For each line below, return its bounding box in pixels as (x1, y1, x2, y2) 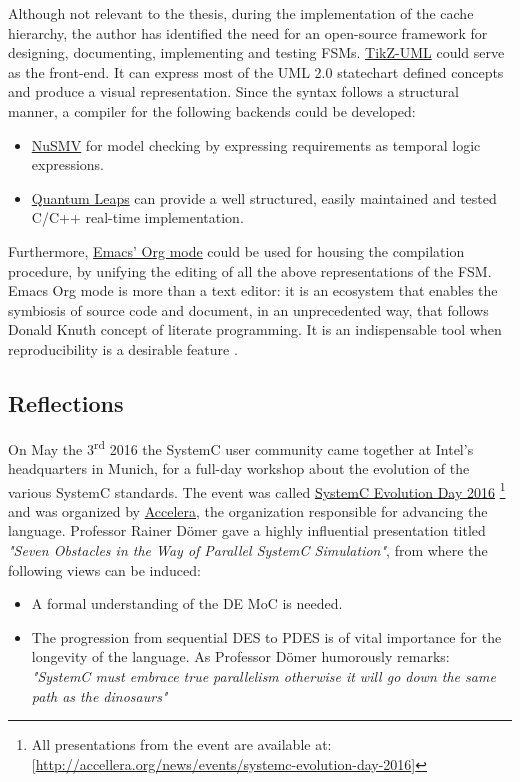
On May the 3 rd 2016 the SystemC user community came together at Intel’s (8, 435, 474, 459)
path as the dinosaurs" (31, 685, 168, 706)
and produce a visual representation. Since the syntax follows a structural (8, 81, 459, 102)
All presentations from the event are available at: (31, 734, 332, 755)
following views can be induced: (8, 559, 201, 580)
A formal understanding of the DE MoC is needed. (31, 593, 343, 614)
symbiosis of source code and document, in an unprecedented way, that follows (8, 299, 489, 320)
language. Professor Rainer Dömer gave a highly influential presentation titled (8, 520, 486, 541)
